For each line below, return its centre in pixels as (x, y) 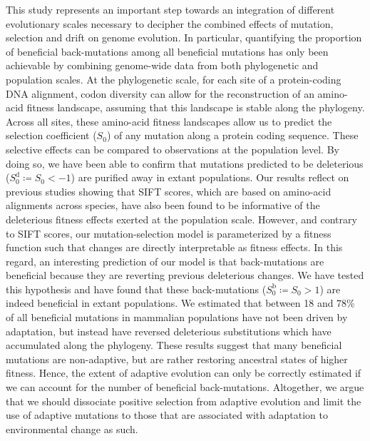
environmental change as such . (72, 429)
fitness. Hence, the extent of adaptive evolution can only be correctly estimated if (184, 373)
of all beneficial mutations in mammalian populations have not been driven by (177, 317)
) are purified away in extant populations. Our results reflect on (210, 177)
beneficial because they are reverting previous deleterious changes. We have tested (185, 275)
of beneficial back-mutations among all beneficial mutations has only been (167, 51)
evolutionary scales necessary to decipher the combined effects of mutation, (170, 23)
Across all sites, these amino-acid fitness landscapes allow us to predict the (169, 121)
